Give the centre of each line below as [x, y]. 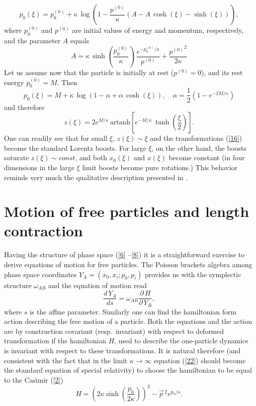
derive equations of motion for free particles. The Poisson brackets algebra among [128, 264]
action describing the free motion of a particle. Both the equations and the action [128, 321]
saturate [16, 157]
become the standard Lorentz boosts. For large [75, 148]
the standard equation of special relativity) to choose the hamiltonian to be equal [128, 370]
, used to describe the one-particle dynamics [181, 341]
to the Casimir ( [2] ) [34, 379]
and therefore [24, 107]
